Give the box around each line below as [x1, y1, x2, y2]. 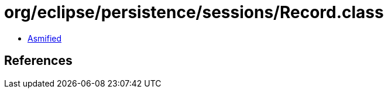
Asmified [28, 33, 62, 43]
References [4, 53, 73, 68]
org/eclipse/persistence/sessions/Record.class [4, 2, 384, 22]
